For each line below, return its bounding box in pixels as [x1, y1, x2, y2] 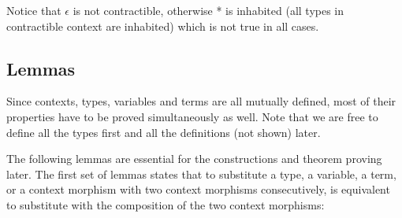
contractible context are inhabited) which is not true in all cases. [6, 17, 319, 34]
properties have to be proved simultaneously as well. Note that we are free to [6, 108, 378, 124]
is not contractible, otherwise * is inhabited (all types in [73, 2, 344, 18]
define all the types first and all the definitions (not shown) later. [6, 124, 321, 140]
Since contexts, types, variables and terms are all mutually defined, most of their [6, 93, 396, 109]
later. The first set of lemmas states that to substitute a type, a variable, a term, [6, 165, 396, 182]
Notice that [6, 2, 61, 18]
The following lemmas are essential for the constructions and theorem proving [6, 150, 382, 167]
